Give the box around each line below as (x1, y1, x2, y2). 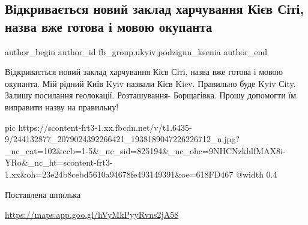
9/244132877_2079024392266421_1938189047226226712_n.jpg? (5, 133, 240, 145)
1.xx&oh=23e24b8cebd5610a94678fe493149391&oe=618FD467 (5, 167, 234, 180)
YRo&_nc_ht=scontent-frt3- (5, 156, 113, 169)
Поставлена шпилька (5, 188, 81, 200)
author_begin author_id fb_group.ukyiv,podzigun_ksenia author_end (5, 45, 268, 58)
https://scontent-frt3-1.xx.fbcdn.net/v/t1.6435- (18, 121, 192, 133)
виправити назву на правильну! (5, 100, 119, 113)
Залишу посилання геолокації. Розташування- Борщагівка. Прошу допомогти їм (5, 89, 297, 101)
